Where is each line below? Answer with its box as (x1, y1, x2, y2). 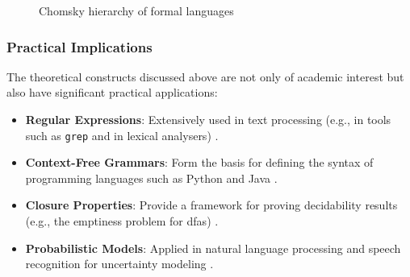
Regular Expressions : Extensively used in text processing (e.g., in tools (25, 111, 391, 127)
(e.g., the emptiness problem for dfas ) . (25, 213, 219, 229)
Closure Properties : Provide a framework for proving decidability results (25, 196, 398, 213)
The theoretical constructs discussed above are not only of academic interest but (6, 68, 404, 85)
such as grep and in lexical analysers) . (25, 126, 219, 143)
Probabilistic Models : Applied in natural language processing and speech (25, 239, 401, 256)
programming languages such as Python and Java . (25, 169, 278, 186)
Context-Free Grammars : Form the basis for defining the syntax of (25, 154, 374, 171)
